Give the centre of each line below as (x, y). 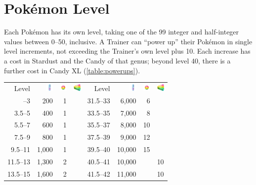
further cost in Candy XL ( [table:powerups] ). (72, 70)
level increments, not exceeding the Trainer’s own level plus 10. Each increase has (127, 51)
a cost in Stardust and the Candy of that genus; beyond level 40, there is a (117, 60)
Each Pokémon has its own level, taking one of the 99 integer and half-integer (122, 32)
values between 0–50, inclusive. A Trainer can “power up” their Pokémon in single (128, 41)
